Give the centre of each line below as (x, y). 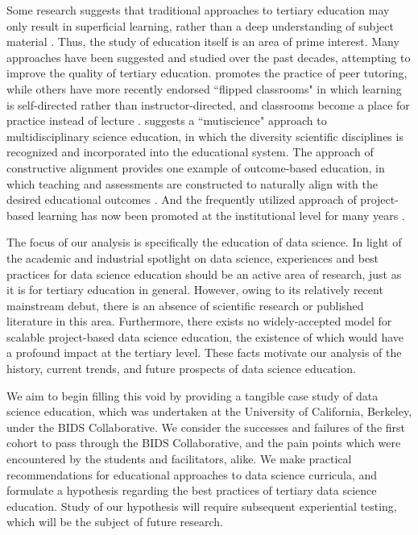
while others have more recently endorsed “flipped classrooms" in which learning (204, 88)
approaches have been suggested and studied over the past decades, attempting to (209, 57)
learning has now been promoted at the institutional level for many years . (221, 215)
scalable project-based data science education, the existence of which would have (205, 336)
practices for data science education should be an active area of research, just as (204, 274)
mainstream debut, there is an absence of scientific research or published (185, 305)
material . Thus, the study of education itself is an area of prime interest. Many (203, 41)
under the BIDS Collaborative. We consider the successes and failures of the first (206, 427)
